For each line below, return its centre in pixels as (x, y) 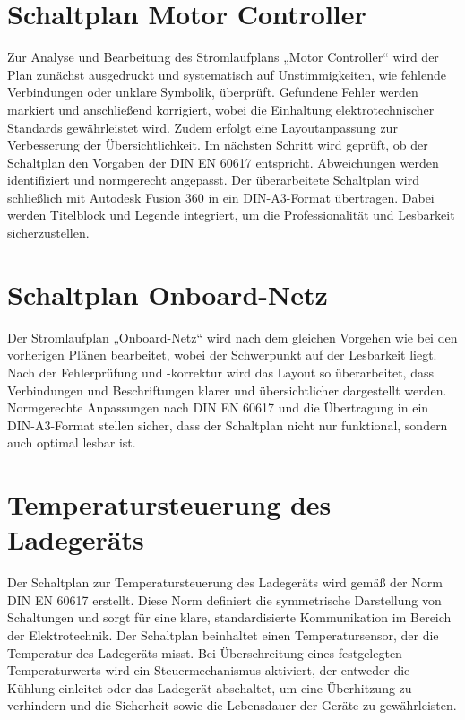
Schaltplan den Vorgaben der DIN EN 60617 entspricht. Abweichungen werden (223, 162)
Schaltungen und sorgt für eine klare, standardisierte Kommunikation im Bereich (229, 617)
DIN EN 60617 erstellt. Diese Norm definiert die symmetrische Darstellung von (224, 599)
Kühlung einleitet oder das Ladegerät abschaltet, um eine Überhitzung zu (210, 687)
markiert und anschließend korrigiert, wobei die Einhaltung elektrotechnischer (221, 109)
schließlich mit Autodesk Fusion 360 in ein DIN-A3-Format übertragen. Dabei (221, 197)
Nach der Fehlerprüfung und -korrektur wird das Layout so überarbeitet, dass (220, 372)
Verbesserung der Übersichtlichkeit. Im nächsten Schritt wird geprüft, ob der (218, 145)
